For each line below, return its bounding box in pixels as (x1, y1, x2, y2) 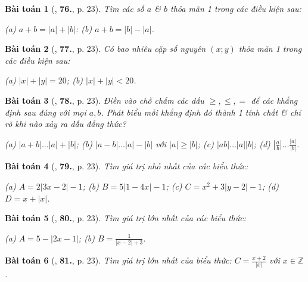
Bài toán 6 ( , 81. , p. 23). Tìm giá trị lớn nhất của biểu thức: (5, 254, 232, 266)
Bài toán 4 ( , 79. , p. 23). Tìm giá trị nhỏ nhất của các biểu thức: (5, 160, 248, 172)
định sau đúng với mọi (5, 106, 86, 118)
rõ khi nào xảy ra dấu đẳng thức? (5, 117, 126, 130)
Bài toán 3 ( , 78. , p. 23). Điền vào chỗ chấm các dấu (5, 94, 204, 106)
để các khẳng (251, 94, 298, 106)
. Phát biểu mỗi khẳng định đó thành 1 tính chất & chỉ (101, 106, 301, 118)
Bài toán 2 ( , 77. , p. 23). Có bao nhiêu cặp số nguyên (5, 42, 206, 55)
